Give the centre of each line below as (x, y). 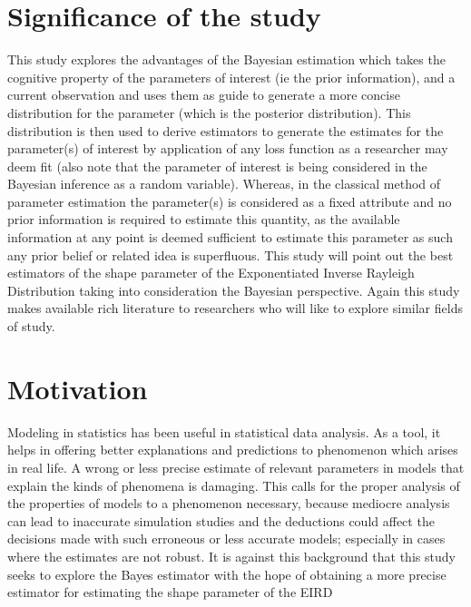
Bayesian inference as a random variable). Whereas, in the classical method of (224, 184)
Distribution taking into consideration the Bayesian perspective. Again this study (234, 290)
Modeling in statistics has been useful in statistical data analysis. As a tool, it (224, 431)
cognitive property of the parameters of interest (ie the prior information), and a (231, 77)
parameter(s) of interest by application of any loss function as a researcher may (228, 148)
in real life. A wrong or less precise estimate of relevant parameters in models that (236, 467)
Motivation (78, 388)
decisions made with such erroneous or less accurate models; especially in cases (226, 538)
